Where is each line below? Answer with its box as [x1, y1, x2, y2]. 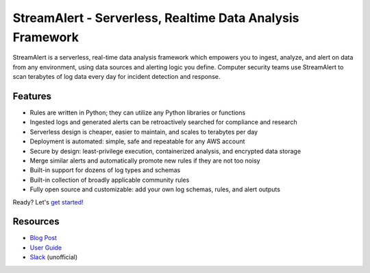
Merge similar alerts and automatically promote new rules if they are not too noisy [29, 156, 260, 165]
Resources [12, 216, 60, 228]
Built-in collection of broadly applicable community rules [29, 176, 190, 184]
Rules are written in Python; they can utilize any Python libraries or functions [29, 108, 246, 117]
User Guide [29, 244, 62, 252]
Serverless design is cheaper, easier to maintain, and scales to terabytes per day [29, 128, 258, 136]
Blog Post [29, 234, 58, 242]
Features [12, 90, 51, 102]
